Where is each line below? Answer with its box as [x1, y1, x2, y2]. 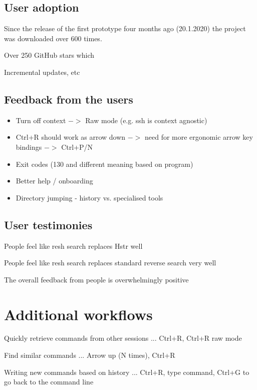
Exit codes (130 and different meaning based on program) [16, 158, 193, 169]
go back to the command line [4, 376, 94, 387]
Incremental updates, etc [4, 66, 80, 77]
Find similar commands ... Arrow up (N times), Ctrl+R [4, 350, 175, 360]
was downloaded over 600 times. [4, 33, 102, 43]
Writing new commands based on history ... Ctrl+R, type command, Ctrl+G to [4, 366, 249, 377]
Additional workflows [4, 304, 153, 324]
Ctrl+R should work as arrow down [16, 132, 126, 142]
